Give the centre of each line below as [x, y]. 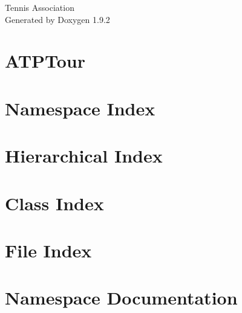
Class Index [54, 203]
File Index [48, 250]
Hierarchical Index [84, 156]
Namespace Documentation [121, 298]
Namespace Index [80, 108]
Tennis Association [40, 7]
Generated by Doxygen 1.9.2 [57, 19]
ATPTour [45, 61]
